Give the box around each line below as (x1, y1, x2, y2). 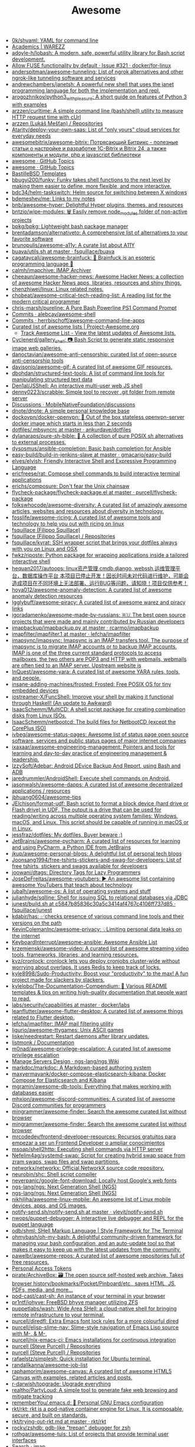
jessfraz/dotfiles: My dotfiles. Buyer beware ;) (11, 831, 123, 838)
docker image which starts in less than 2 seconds (11, 420, 133, 427)
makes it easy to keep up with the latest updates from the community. (11, 1246, 181, 1253)
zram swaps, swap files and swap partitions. (11, 1158, 120, 1165)
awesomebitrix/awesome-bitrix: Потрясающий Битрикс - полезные (11, 138, 179, 145)
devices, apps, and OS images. (11, 1202, 87, 1209)
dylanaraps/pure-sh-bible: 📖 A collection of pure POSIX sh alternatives (11, 432, 184, 439)
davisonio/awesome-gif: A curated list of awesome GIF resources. (11, 363, 173, 370)
